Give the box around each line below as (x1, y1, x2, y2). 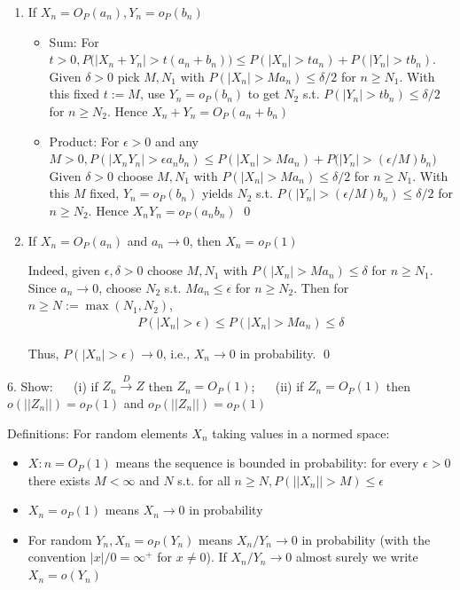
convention (27, 547, 87, 566)
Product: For (49, 131, 120, 150)
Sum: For (49, 32, 99, 51)
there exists (27, 470, 90, 489)
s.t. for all (177, 470, 230, 489)
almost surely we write (295, 547, 418, 566)
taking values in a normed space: (212, 423, 390, 442)
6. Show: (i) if (7, 376, 98, 395)
